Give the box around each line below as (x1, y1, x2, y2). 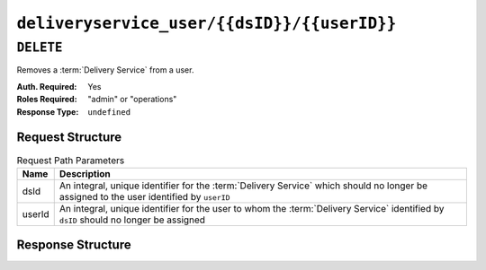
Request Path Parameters (16, 153, 125, 166)
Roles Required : (16, 94, 77, 105)
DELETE (16, 39, 63, 56)
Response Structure (16, 238, 131, 253)
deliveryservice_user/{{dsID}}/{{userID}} (16, 13, 397, 33)
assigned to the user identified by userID (58, 190, 230, 203)
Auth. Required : (16, 81, 77, 91)
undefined (87, 107, 130, 117)
